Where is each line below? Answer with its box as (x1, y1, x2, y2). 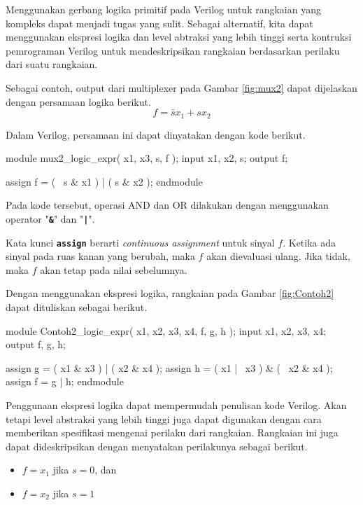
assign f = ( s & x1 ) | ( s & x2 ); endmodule (6, 174, 203, 188)
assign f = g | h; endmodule (6, 374, 124, 389)
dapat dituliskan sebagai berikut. (6, 300, 148, 314)
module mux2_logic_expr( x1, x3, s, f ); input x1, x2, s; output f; (6, 151, 288, 165)
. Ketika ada (283, 235, 336, 249)
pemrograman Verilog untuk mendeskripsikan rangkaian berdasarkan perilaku (6, 43, 340, 57)
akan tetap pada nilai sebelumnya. (40, 262, 187, 277)
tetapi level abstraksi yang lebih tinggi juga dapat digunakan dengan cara (6, 411, 322, 426)
